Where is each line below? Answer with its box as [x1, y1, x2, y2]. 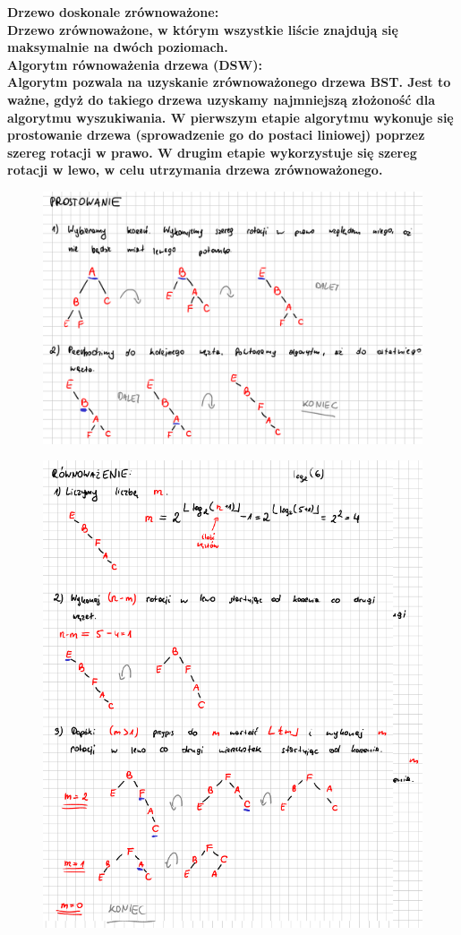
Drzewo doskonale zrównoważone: [7, 3, 219, 21]
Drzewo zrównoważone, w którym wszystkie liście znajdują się [7, 20, 398, 39]
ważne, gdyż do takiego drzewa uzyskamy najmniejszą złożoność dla [7, 90, 436, 108]
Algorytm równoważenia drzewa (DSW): [7, 55, 262, 73]
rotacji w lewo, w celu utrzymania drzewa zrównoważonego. [7, 160, 383, 179]
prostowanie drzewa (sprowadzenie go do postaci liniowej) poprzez [7, 125, 425, 144]
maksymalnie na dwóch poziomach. [7, 38, 228, 56]
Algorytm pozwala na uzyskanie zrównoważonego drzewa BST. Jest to [7, 73, 451, 91]
